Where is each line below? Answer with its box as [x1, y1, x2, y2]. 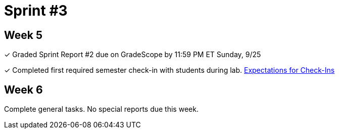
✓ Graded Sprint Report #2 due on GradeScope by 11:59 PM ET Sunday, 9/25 [4, 50, 261, 59]
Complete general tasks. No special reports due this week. [4, 105, 199, 114]
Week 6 [4, 83, 43, 96]
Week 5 [4, 28, 42, 41]
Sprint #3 [4, 2, 68, 19]
